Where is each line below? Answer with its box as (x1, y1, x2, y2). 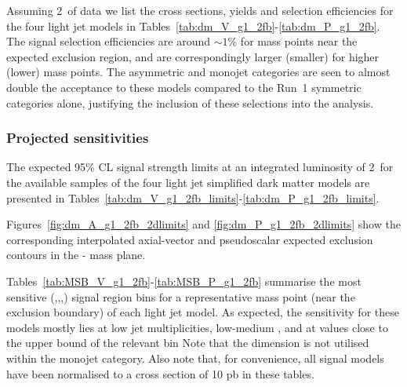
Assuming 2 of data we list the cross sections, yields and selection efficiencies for (6, 2, 394, 18)
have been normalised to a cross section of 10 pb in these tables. (6, 365, 314, 382)
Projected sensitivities (6, 128, 149, 148)
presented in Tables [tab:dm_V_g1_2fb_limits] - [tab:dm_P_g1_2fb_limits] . (6, 189, 380, 206)
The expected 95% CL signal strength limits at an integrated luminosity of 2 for (6, 159, 394, 175)
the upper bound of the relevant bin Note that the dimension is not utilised (6, 334, 369, 351)
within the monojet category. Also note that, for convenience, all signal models (6, 349, 384, 366)
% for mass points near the (227, 33, 358, 49)
